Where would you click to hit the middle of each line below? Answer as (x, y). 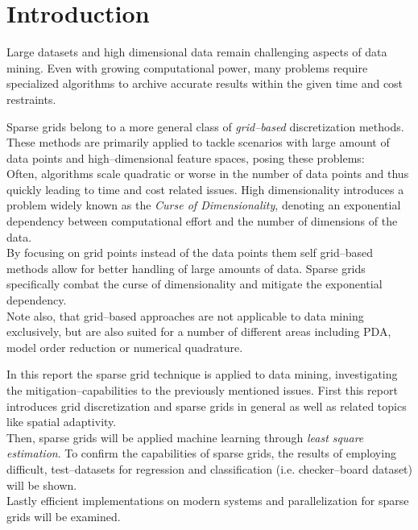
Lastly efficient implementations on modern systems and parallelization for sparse (208, 501)
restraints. (31, 99)
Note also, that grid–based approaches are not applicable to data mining (185, 315)
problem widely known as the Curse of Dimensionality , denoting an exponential (204, 205)
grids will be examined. (64, 516)
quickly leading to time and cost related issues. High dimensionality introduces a (205, 189)
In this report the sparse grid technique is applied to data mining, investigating (202, 374)
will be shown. (42, 484)
